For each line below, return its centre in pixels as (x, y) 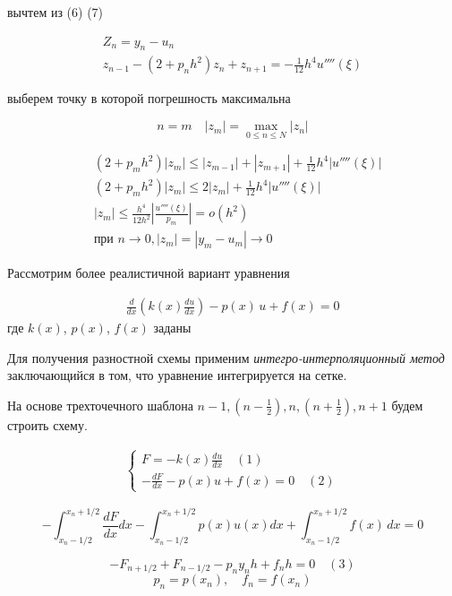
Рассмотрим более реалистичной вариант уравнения (149, 273)
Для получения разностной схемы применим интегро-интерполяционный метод (226, 357)
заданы (172, 328)
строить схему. (47, 424)
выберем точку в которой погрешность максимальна (149, 98)
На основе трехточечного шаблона (100, 405)
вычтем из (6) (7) (55, 12)
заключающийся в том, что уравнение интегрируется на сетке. (177, 375)
